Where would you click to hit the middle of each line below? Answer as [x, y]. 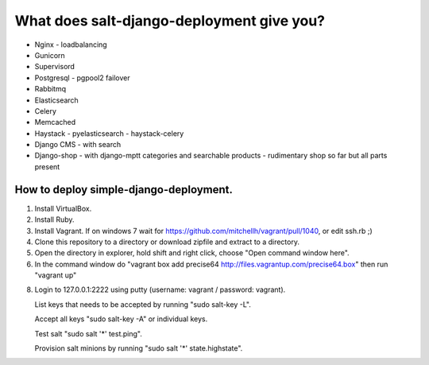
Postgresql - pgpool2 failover [82, 78]
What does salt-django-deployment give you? [170, 21]
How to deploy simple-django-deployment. [124, 190]
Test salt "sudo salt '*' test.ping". [89, 333]
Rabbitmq [50, 89]
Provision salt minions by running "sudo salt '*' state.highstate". [139, 348]
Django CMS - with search [78, 145]
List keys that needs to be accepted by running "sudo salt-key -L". [143, 304]
